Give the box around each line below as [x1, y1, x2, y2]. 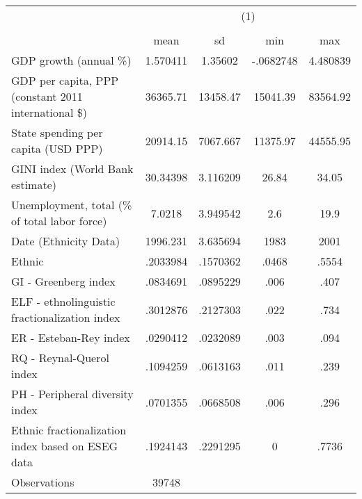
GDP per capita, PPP [11, 72, 119, 88]
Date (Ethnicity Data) [11, 233, 120, 249]
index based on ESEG [11, 438, 118, 454]
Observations [11, 474, 74, 490]
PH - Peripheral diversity [11, 386, 134, 402]
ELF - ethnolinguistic [11, 293, 116, 309]
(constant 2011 [11, 88, 83, 104]
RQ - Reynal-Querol [11, 350, 109, 366]
